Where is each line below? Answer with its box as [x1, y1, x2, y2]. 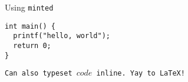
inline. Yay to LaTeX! [96, 69, 185, 78]
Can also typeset [5, 69, 72, 78]
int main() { [5, 22, 55, 30]
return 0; [13, 41, 51, 50]
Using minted [5, 1, 54, 13]
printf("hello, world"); [13, 32, 110, 40]
